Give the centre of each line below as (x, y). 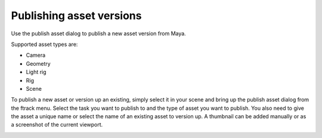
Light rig (36, 72)
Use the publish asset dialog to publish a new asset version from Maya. (98, 33)
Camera (36, 55)
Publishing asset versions (76, 16)
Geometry (38, 63)
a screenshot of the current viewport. (57, 125)
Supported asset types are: (44, 44)
